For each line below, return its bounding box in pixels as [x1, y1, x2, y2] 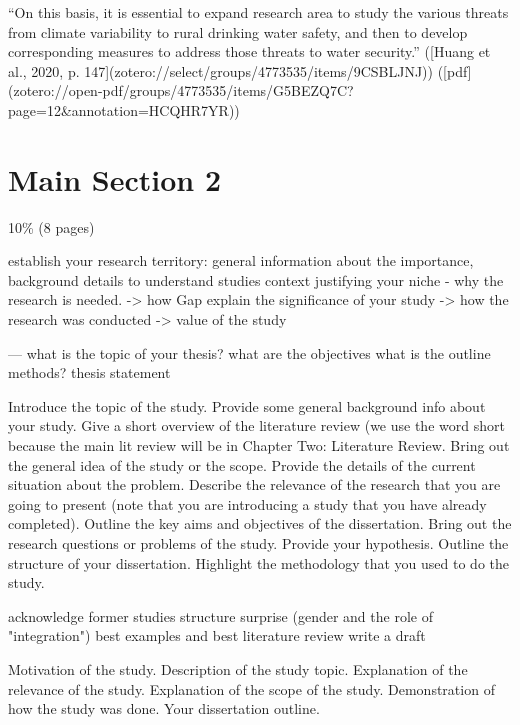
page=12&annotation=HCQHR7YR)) [8, 99, 240, 120]
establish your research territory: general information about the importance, [8, 250, 474, 271]
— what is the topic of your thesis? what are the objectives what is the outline [8, 342, 491, 363]
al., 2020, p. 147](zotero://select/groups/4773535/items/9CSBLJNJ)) [8, 60, 433, 81]
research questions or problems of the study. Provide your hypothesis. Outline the [8, 533, 509, 553]
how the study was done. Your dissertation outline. [8, 698, 320, 719]
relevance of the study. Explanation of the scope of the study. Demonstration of [8, 678, 495, 699]
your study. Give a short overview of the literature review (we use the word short [8, 415, 505, 436]
